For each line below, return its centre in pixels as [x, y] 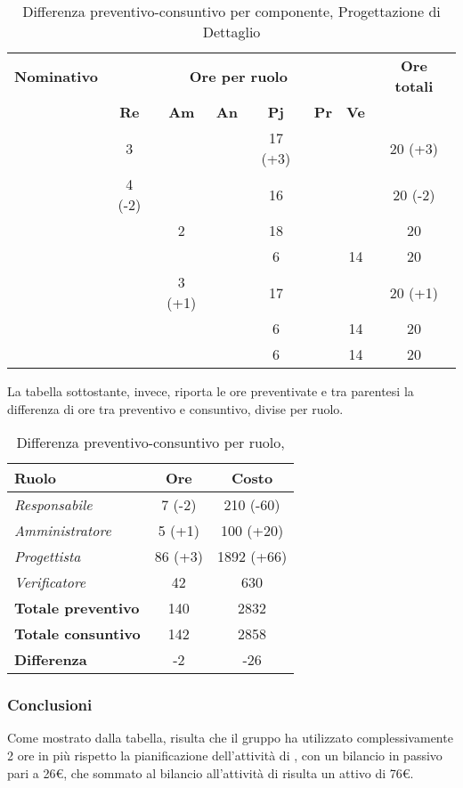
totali [414, 86]
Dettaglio [231, 32]
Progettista [48, 556]
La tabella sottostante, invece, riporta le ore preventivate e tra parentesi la [211, 391]
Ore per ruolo [238, 76]
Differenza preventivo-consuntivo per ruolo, [150, 443]
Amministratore [63, 531]
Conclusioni [50, 705]
